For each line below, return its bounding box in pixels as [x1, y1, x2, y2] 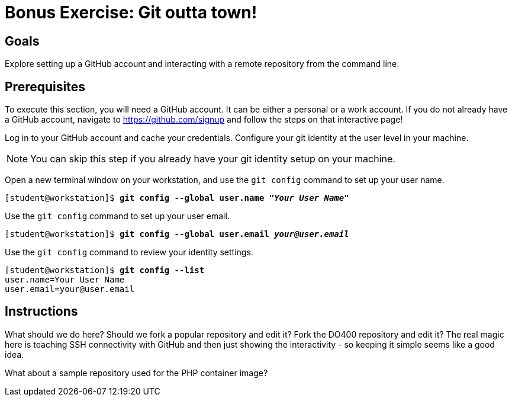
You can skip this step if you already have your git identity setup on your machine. [30, 153, 395, 165]
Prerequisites [5, 79, 85, 94]
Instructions [5, 304, 78, 319]
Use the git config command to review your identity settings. [5, 247, 253, 258]
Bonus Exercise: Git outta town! [5, 2, 257, 23]
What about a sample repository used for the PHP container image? [5, 367, 268, 378]
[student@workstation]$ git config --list [5, 265, 205, 275]
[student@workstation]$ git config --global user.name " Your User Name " [5, 193, 349, 203]
